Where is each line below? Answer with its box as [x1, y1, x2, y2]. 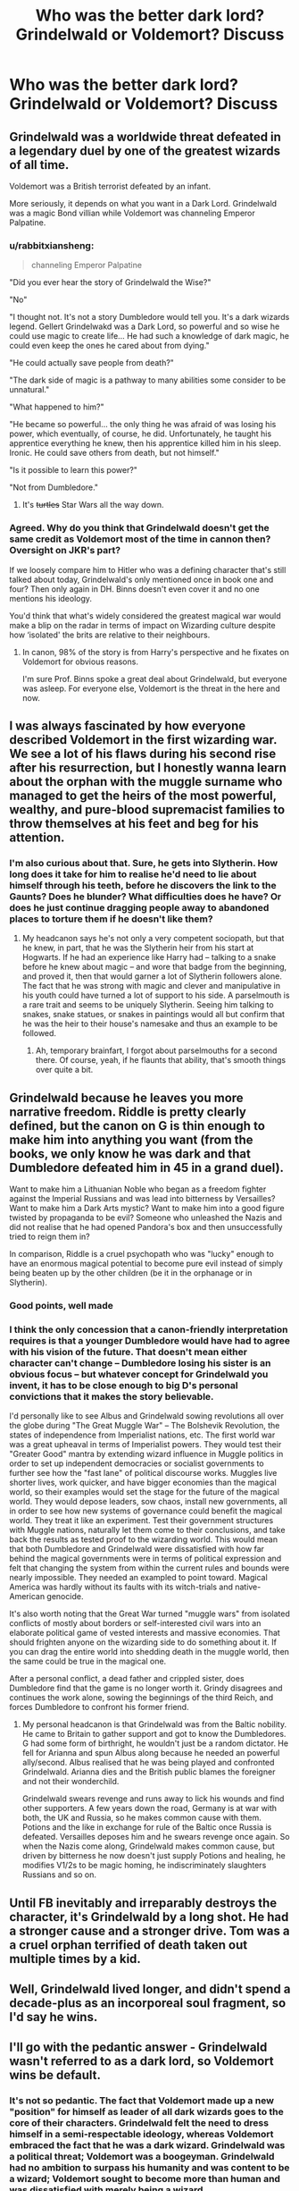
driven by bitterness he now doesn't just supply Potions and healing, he [21, 1850, 286, 1861]
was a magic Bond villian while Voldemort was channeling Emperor [9, 207, 256, 218]
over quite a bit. [35, 1065, 94, 1075]
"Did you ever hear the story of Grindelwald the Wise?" [9, 277, 212, 288]
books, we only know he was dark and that [9, 1146, 252, 1161]
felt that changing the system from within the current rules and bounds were [9, 1563, 290, 1573]
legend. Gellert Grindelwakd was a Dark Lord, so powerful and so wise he [9, 321, 280, 332]
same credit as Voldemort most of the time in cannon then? [9, 533, 271, 545]
